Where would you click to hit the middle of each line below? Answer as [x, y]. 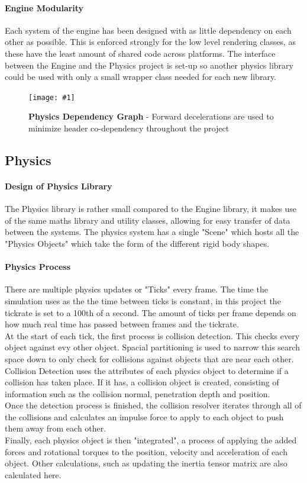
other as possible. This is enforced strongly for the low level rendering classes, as [151, 42]
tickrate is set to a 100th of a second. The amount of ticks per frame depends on [151, 312]
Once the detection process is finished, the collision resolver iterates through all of [153, 405]
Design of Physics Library [59, 186]
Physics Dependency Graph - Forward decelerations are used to [151, 116]
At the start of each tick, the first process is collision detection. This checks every [152, 335]
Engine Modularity [44, 7]
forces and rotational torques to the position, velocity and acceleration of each [146, 451]
